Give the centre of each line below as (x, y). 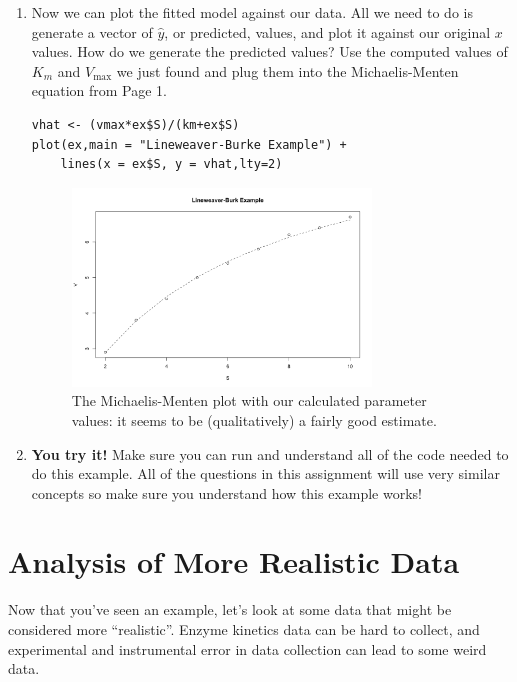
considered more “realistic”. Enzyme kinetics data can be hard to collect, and (244, 629)
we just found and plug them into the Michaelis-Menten (287, 70)
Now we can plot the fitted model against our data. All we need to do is (252, 12)
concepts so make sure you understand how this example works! (227, 492)
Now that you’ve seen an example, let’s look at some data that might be (230, 609)
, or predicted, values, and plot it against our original (327, 31)
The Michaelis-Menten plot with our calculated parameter (249, 400)
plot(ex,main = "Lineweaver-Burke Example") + (189, 144)
